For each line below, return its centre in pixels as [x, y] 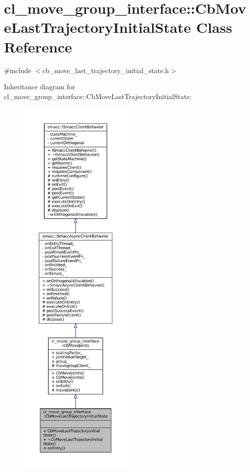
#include [18, 70]
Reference [38, 46]
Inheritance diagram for [40, 87]
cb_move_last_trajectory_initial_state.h [106, 70]
